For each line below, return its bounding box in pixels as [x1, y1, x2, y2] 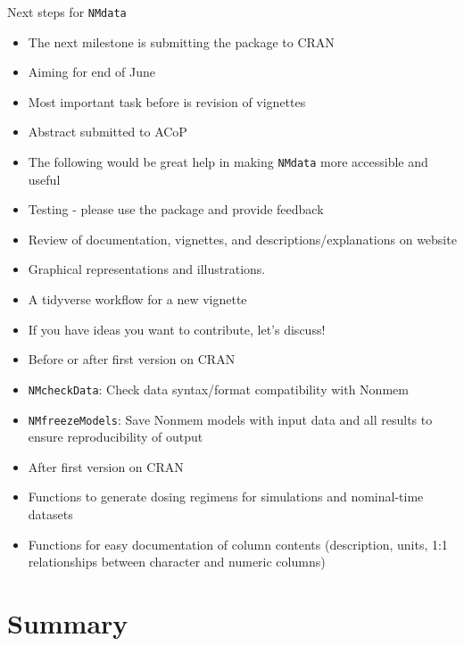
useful [28, 170, 61, 188]
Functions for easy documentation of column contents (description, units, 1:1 [28, 534, 448, 553]
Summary [7, 604, 128, 641]
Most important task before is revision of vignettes [28, 92, 306, 111]
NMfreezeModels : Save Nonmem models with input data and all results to [28, 410, 433, 428]
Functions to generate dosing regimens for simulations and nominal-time [28, 487, 424, 506]
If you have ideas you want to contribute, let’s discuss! [28, 319, 326, 338]
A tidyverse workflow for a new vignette [28, 290, 247, 309]
